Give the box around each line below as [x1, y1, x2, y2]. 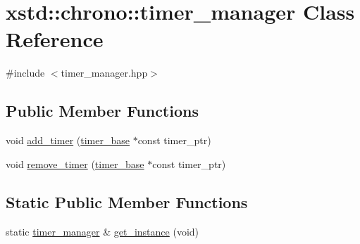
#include [6, 65, 45, 80]
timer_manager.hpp [61, 65, 148, 80]
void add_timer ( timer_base [6, 133, 130, 148]
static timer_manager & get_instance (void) [6, 224, 199, 238]
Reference [6, 25, 104, 53]
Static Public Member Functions [6, 191, 248, 212]
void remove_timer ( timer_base [6, 156, 144, 171]
